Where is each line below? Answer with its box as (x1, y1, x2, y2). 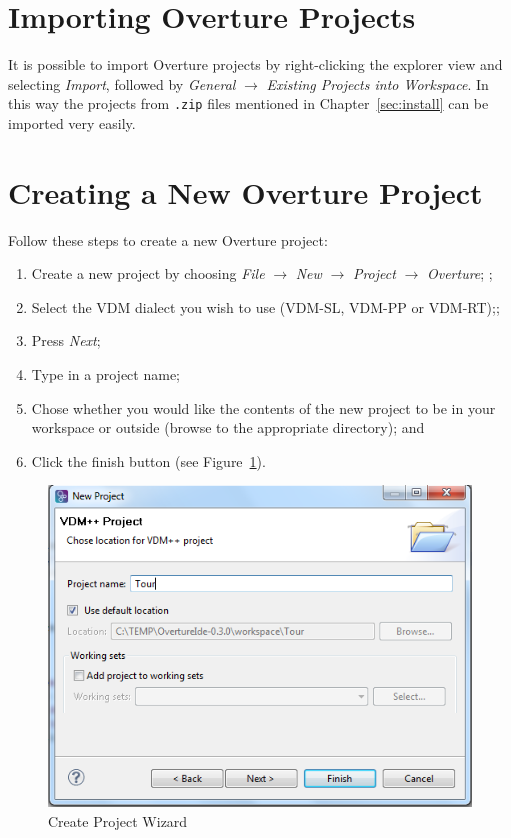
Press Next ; (31, 330, 101, 351)
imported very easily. (8, 112, 136, 133)
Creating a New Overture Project (8, 171, 483, 212)
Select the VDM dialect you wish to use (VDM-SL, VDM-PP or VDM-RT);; (31, 296, 500, 317)
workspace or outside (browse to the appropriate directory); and (31, 417, 425, 438)
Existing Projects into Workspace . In (266, 73, 489, 94)
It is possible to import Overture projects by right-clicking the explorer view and (8, 54, 503, 75)
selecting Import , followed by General (8, 73, 236, 94)
